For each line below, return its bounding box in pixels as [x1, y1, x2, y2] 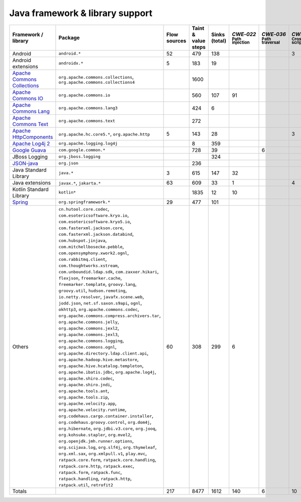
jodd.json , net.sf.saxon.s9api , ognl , [58, 299, 142, 306]
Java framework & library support [9, 8, 153, 19]
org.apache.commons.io [58, 93, 110, 98]
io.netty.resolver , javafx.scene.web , [58, 293, 144, 300]
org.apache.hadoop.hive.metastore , [58, 356, 139, 363]
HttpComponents [12, 133, 53, 140]
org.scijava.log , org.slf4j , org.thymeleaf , [58, 443, 157, 450]
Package [58, 34, 80, 41]
